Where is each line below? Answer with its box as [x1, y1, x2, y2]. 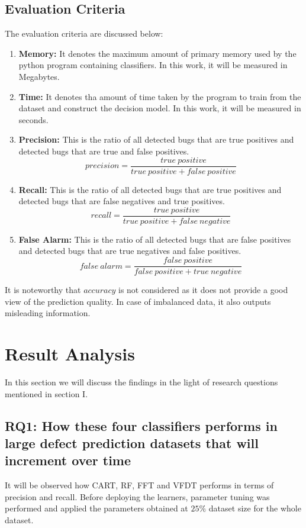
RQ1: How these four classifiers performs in [5, 416, 278, 434]
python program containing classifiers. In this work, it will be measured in [18, 59, 288, 71]
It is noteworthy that [5, 284, 81, 296]
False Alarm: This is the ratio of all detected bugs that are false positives [18, 233, 291, 245]
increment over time [5, 451, 131, 469]
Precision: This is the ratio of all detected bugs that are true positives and [18, 133, 294, 146]
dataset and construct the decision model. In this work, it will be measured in [18, 102, 301, 114]
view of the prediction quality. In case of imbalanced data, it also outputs [5, 295, 271, 307]
